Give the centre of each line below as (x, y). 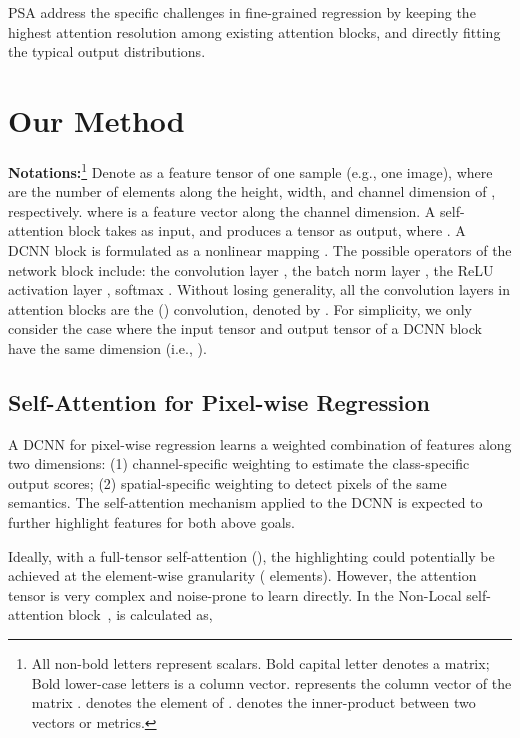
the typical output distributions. (107, 51)
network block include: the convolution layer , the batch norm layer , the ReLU (251, 269)
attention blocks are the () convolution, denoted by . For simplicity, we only (240, 308)
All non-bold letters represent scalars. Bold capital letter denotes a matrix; (260, 663)
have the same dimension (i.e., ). (107, 347)
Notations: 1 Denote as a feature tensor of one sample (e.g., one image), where (250, 170)
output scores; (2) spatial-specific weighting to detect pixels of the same (227, 482)
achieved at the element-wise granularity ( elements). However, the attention (242, 575)
